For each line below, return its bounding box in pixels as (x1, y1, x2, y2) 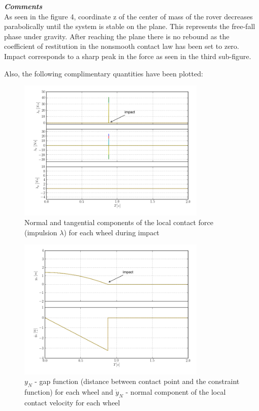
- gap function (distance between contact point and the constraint (35, 376, 240, 387)
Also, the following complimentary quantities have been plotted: (4, 68, 203, 78)
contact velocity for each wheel (24, 397, 120, 407)
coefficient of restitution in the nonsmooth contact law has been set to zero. (4, 41, 239, 51)
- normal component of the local (125, 387, 226, 397)
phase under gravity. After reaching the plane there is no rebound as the (4, 31, 230, 41)
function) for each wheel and (24, 387, 113, 397)
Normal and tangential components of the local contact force (24, 217, 213, 228)
